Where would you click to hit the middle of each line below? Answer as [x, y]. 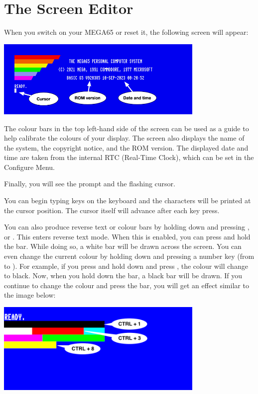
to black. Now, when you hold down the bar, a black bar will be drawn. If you [123, 276]
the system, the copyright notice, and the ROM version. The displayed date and [126, 147]
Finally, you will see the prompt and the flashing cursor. [90, 184]
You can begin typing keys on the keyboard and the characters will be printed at [128, 200]
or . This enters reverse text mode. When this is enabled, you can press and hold [127, 236]
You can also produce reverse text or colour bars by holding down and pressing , [127, 227]
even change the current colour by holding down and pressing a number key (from [129, 256]
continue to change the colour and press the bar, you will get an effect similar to [127, 285]
